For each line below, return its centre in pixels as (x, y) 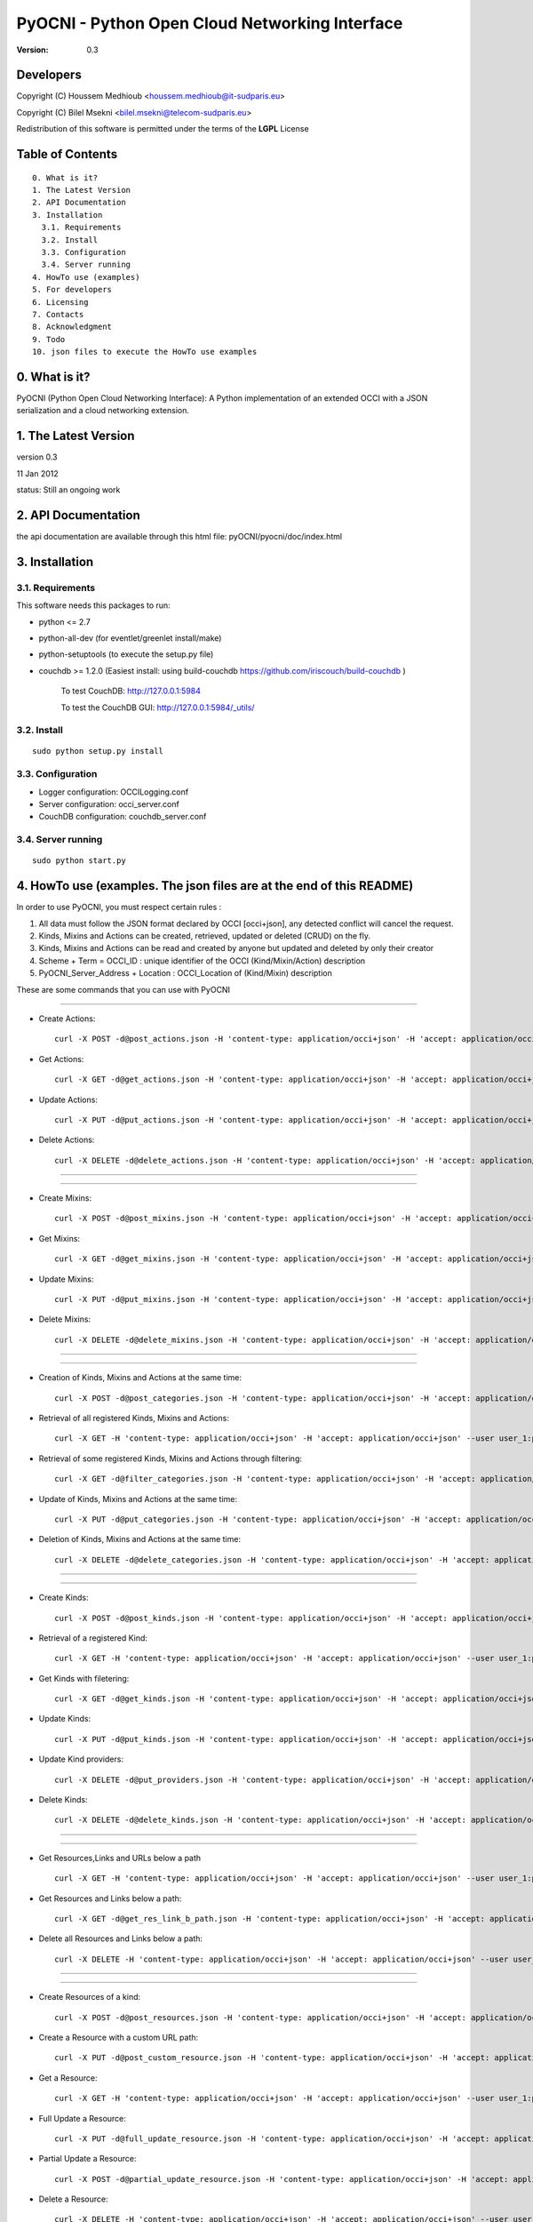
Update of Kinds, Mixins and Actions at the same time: (138, 1499)
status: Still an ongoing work (68, 490)
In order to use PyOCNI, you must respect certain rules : (119, 907)
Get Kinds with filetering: (84, 1678)
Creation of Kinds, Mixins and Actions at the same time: (140, 1378)
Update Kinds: (65, 1719)
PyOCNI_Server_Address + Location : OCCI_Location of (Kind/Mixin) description (185, 973)
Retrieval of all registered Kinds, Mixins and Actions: (134, 1418)
